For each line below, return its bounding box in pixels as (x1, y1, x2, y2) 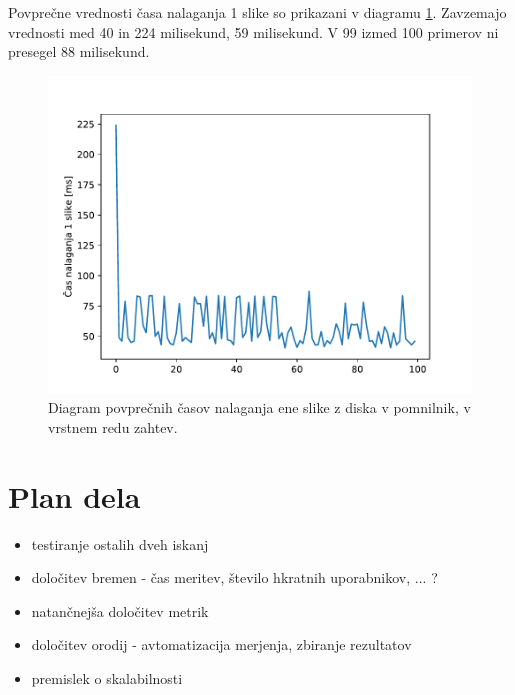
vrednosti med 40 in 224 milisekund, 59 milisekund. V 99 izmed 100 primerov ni (8, 21, 499, 42)
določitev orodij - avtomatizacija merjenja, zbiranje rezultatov (31, 634, 412, 655)
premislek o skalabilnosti (31, 668, 183, 689)
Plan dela (8, 475, 141, 516)
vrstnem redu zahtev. (48, 416, 178, 437)
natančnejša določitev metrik (31, 600, 209, 621)
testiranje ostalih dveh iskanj (31, 533, 209, 554)
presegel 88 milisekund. (8, 41, 150, 62)
